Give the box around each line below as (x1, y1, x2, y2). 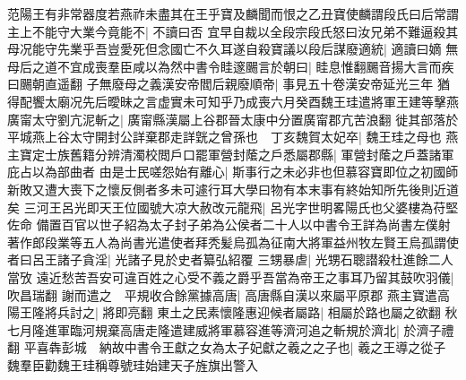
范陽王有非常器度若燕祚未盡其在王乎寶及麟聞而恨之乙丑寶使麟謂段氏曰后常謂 (7, 4, 459, 22)
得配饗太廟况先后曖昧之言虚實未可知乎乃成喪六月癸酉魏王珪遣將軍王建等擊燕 (7, 91, 459, 110)
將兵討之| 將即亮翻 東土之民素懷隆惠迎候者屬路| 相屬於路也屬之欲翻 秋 (44, 303, 458, 322)
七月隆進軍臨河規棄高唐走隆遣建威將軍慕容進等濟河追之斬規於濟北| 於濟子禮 (7, 320, 454, 339)
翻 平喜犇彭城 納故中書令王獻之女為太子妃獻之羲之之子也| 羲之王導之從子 (7, 338, 446, 357)
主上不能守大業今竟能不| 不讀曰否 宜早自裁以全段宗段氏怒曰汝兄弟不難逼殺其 (7, 22, 459, 40)
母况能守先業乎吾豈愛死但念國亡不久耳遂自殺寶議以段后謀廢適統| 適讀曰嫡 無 (7, 39, 459, 58)
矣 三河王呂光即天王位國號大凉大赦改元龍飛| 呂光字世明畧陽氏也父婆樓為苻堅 (7, 197, 459, 216)
